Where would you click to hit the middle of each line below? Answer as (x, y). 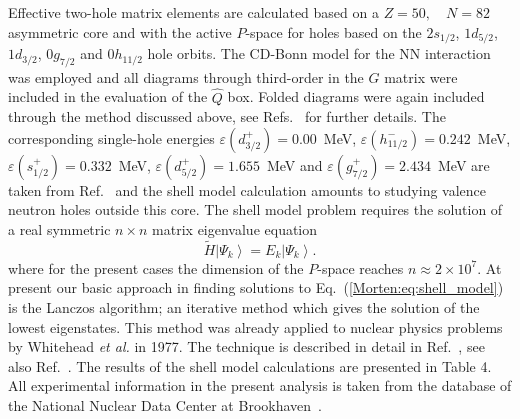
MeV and (294, 164)
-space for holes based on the (333, 31)
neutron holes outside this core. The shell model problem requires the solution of (255, 209)
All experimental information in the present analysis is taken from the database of (260, 385)
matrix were (421, 76)
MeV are (463, 164)
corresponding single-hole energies (111, 137)
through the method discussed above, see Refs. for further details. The (227, 116)
